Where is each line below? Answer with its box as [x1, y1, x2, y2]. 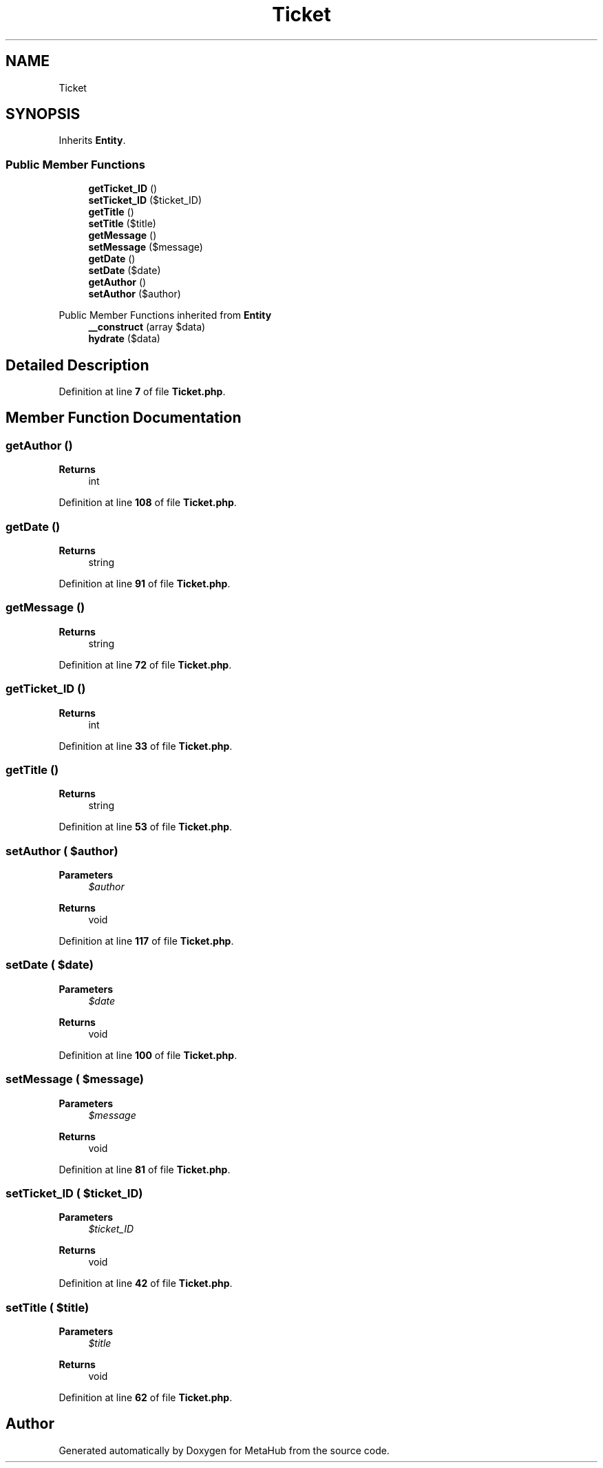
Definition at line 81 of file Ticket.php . [59, 1163, 231, 1175]
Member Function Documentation [6, 409, 242, 427]
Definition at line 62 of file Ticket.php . [59, 1392, 233, 1403]
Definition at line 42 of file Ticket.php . [59, 1277, 233, 1290]
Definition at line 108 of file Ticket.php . [59, 496, 237, 509]
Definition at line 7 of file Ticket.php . [59, 386, 226, 398]
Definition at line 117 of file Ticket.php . [59, 935, 234, 947]
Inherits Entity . [59, 134, 126, 147]
